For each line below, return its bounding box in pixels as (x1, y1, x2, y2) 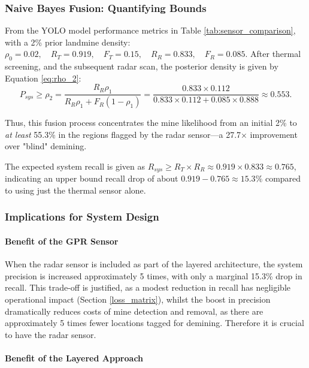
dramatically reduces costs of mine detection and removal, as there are (5, 304, 263, 317)
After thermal (250, 47, 301, 60)
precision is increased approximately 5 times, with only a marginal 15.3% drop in (5, 269, 302, 282)
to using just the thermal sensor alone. (5, 183, 146, 196)
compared (265, 172, 301, 185)
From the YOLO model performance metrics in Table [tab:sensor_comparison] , (5, 24, 296, 37)
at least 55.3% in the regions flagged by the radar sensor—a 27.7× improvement (5, 128, 298, 140)
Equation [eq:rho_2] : (5, 71, 81, 84)
